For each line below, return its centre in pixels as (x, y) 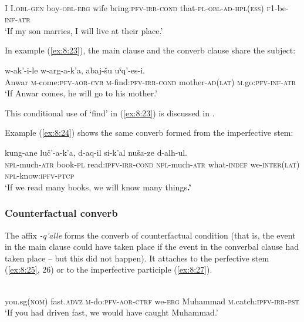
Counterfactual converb (61, 213)
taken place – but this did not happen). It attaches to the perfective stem (137, 258)
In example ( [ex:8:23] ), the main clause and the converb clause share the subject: (150, 50)
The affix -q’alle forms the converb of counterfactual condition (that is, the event (150, 235)
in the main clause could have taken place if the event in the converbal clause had (152, 246)
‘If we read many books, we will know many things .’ (98, 187)
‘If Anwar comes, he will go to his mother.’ (81, 93)
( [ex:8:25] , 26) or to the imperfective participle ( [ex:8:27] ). (109, 269)
